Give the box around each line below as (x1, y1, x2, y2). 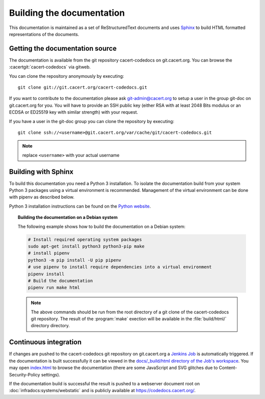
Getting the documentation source (9, 44, 117, 53)
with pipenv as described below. (9, 194, 75, 200)
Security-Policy (9, 371, 40, 377)
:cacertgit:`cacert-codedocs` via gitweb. (9, 64, 91, 70)
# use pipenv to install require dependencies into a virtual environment (27, 264, 212, 270)
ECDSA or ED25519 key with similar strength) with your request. (9, 109, 138, 115)
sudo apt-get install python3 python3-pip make (27, 244, 145, 249)
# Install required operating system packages (27, 237, 142, 242)
